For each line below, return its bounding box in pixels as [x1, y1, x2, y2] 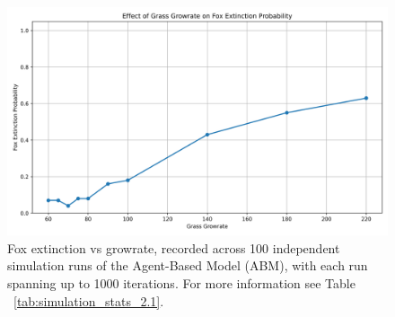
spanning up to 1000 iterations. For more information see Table [7, 274, 355, 293]
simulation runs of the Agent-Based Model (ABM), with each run [7, 256, 368, 275]
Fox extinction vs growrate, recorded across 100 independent [7, 238, 340, 257]
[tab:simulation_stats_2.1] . [13, 291, 164, 310]
